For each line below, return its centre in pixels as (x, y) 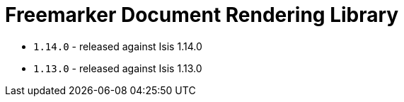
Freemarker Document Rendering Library (202, 15)
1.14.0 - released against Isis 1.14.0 (118, 46)
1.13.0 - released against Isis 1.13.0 (118, 68)
